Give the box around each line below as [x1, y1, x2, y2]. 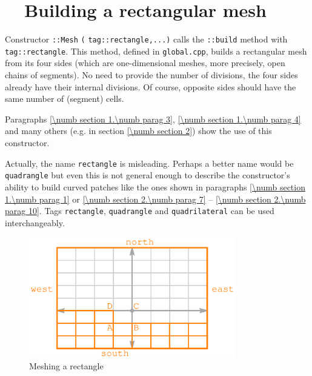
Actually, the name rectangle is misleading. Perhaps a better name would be [5, 156, 294, 169]
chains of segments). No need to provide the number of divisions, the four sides [5, 69, 298, 81]
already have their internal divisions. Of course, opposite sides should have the [5, 80, 296, 93]
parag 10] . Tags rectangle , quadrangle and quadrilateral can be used [5, 204, 274, 217]
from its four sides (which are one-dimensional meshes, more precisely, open [5, 56, 285, 69]
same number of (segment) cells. [5, 92, 124, 105]
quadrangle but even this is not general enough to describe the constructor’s [5, 169, 290, 181]
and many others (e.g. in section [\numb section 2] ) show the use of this [5, 124, 272, 137]
